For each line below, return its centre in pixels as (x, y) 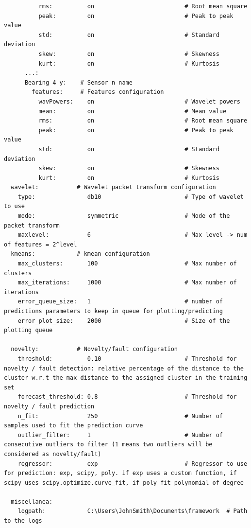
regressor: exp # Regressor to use (133, 464)
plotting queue (28, 330)
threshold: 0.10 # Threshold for (127, 359)
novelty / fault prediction (49, 406)
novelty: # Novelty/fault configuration (94, 349)
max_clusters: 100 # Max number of (127, 264)
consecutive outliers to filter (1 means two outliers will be (108, 445)
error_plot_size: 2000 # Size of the (124, 321)
